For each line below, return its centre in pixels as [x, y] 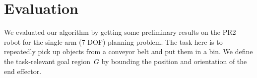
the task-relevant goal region [47, 61]
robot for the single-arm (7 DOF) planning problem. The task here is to [113, 41]
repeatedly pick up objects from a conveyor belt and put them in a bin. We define [128, 51]
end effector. [23, 71]
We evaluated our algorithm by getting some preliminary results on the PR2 [120, 32]
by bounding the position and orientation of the [174, 61]
